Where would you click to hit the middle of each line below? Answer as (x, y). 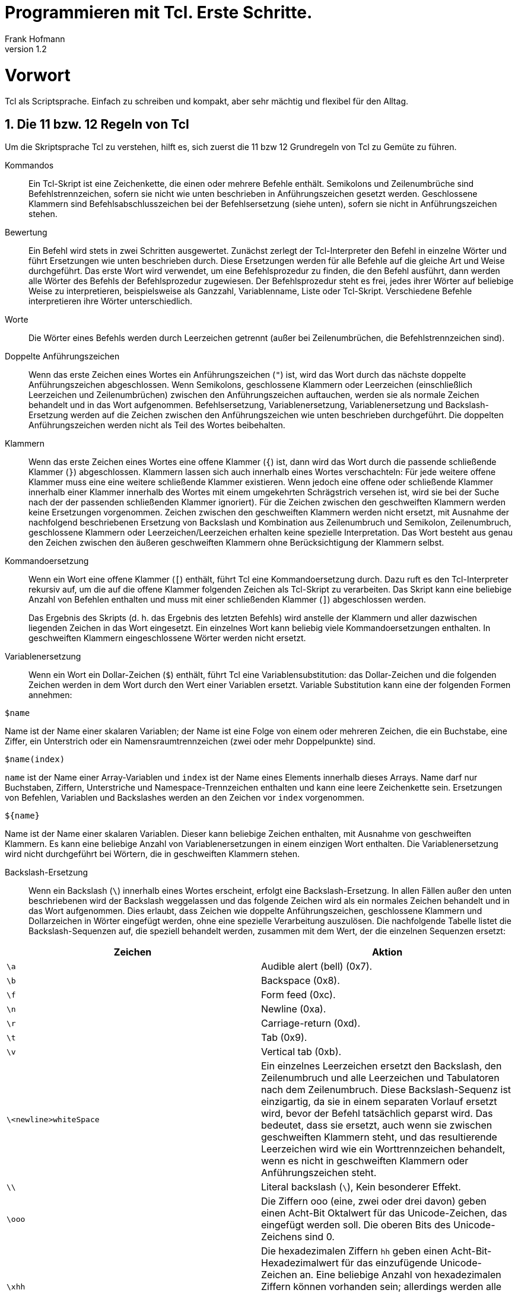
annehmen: (50, 695)
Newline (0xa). (294, 1009)
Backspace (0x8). (301, 981)
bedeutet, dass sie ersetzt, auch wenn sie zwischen (377, 1125)
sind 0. (320, 1237)
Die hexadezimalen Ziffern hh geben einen (355, 1251)
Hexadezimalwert (300, 1263)
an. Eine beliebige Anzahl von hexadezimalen (401, 1275)
